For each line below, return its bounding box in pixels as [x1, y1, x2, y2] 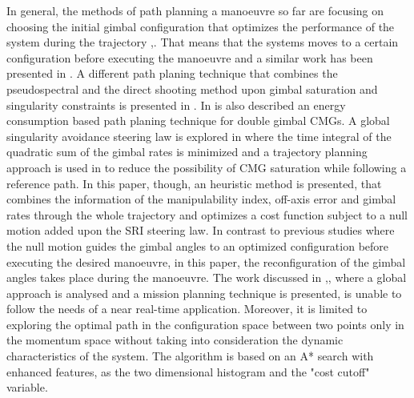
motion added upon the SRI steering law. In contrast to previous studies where [6, 222, 395, 239]
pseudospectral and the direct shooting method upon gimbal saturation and [6, 80, 378, 97]
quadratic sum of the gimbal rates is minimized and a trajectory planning [6, 143, 368, 160]
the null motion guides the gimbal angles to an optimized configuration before [6, 237, 389, 254]
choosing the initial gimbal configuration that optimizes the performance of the [6, 18, 395, 34]
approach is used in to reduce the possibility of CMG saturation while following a [6, 159, 407, 175]
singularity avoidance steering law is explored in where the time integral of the [6, 127, 392, 144]
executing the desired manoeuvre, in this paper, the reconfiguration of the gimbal [6, 253, 406, 270]
